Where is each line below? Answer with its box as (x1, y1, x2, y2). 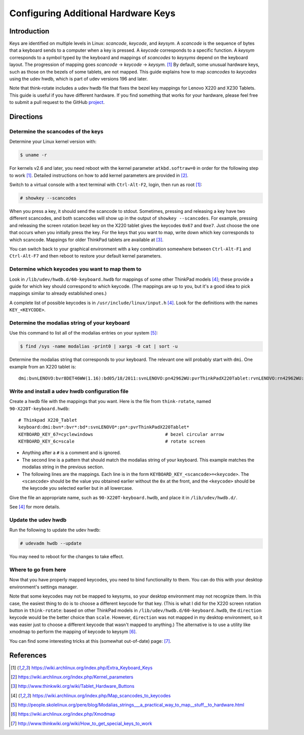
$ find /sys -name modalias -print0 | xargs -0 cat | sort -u (20, 344, 178, 349)
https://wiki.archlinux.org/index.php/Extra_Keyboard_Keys (31, 665, 153, 671)
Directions (9, 113, 43, 121)
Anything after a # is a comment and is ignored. (22, 450, 121, 456)
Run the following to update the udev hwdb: (9, 527, 101, 533)
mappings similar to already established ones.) (9, 290, 107, 297)
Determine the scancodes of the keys (9, 128, 104, 135)
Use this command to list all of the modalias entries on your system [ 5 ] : (9, 330, 158, 336)
